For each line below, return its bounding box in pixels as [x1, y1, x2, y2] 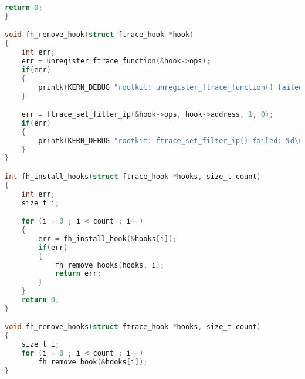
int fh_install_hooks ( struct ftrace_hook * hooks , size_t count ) [5, 172, 261, 181]
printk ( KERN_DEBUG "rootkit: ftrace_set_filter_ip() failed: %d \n [38, 136, 303, 145]
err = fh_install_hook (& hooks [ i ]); [38, 234, 177, 243]
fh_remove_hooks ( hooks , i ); [55, 260, 165, 269]
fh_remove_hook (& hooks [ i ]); [38, 357, 148, 366]
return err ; [55, 269, 101, 278]
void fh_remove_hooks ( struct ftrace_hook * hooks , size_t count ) [5, 323, 261, 331]
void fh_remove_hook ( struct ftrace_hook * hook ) [5, 31, 194, 39]
